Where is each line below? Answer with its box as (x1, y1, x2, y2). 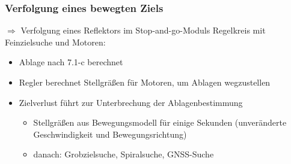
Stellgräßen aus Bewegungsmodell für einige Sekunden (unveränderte (33, 116, 287, 129)
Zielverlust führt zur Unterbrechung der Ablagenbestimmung (19, 96, 243, 108)
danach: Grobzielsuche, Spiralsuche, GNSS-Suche (33, 148, 214, 160)
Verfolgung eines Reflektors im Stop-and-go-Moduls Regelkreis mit (20, 24, 266, 37)
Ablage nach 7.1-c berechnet (19, 56, 123, 68)
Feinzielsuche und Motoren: (5, 35, 106, 48)
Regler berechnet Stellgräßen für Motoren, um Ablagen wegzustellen (19, 76, 271, 88)
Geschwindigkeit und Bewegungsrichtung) (33, 127, 187, 140)
